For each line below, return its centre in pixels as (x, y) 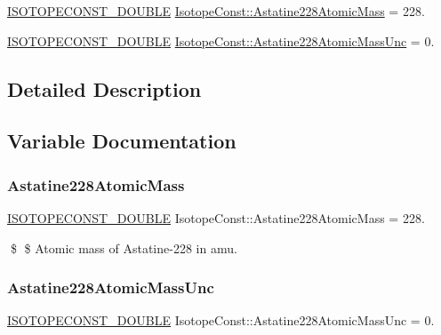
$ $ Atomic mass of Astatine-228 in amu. (124, 247)
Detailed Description (104, 88)
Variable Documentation (122, 141)
